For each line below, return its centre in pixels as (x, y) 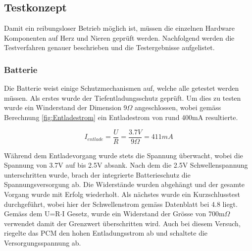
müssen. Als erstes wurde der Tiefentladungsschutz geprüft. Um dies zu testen (123, 97)
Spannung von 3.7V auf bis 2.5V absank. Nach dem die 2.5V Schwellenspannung (126, 165)
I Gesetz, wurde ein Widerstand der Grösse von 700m (143, 214)
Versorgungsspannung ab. (43, 242)
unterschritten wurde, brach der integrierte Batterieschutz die (97, 174)
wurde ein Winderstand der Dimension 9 (66, 107)
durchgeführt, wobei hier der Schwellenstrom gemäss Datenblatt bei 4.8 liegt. (121, 204)
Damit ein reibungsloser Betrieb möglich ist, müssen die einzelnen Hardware (120, 28)
